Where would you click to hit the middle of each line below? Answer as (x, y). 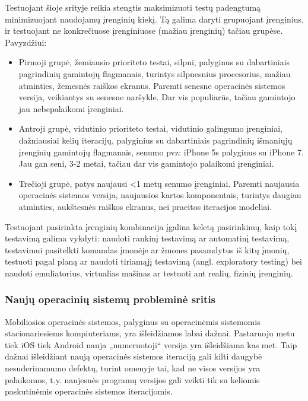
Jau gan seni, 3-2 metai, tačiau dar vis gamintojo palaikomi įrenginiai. (146, 163)
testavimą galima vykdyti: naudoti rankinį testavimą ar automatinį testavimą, (147, 238)
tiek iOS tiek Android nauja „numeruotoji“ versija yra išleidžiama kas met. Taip (151, 344)
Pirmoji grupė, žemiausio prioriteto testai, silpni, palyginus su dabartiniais (154, 62)
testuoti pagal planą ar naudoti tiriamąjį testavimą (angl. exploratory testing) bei (153, 261)
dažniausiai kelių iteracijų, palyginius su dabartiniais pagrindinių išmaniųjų (155, 140)
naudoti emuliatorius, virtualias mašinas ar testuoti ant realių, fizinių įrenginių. (149, 273)
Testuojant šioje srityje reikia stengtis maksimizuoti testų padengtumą (133, 7)
